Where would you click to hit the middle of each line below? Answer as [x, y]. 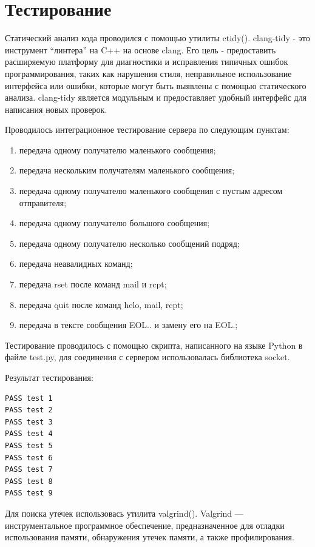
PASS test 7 [29, 470]
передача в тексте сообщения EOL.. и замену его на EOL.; [128, 325]
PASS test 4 [29, 434]
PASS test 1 [29, 398]
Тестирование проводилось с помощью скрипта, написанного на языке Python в [154, 345]
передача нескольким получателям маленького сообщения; [127, 170]
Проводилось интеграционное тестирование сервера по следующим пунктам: [147, 129]
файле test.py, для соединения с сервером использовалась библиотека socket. [147, 357]
